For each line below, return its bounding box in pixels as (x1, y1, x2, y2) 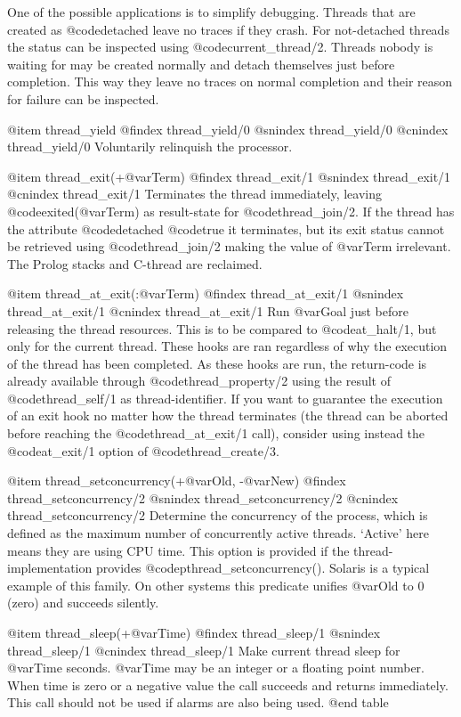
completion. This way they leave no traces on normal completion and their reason (7, 72, 453, 91)
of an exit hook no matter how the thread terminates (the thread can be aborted (7, 406, 449, 425)
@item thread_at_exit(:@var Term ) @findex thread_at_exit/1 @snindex (7, 284, 404, 303)
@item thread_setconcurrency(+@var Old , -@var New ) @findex (7, 471, 346, 490)
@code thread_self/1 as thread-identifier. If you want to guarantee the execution (7, 388, 443, 407)
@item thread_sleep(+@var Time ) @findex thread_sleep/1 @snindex (7, 623, 381, 641)
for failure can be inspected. (7, 89, 159, 108)
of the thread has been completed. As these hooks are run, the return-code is (7, 354, 427, 372)
